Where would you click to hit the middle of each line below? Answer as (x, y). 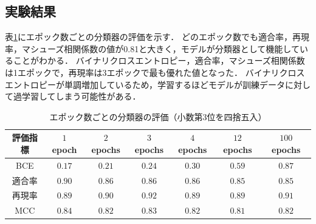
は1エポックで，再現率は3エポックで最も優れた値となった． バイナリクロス (155, 72)
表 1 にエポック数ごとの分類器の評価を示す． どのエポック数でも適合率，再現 (157, 37)
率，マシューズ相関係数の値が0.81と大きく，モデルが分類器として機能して (152, 48)
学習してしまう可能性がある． (81, 96)
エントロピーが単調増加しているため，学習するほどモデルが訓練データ (145, 84)
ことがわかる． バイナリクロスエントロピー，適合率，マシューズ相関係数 (159, 60)
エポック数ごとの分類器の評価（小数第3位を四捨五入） (158, 116)
